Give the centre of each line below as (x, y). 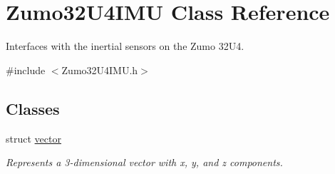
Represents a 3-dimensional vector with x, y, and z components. (144, 162)
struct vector (33, 138)
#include (26, 70)
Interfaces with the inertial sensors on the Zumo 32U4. (125, 46)
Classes (33, 108)
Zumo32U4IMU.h (100, 70)
